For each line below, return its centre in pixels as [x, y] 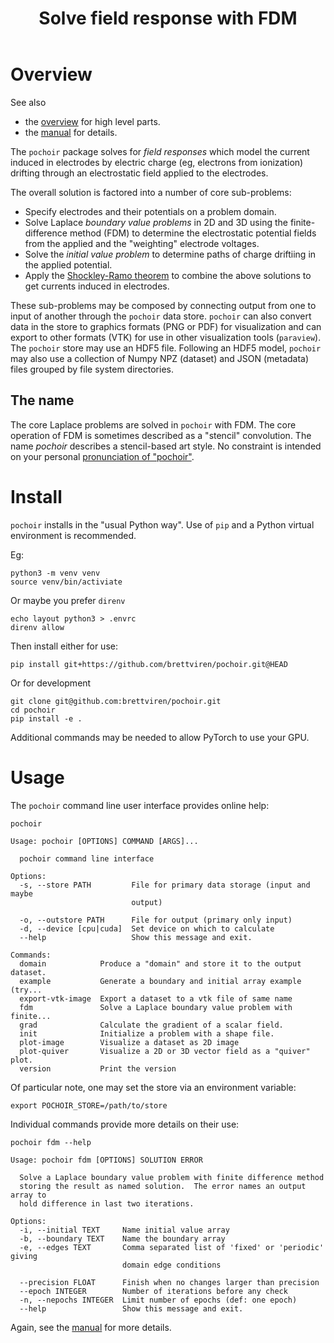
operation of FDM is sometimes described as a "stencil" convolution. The [161, 435]
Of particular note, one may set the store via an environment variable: [153, 1087]
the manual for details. [71, 132]
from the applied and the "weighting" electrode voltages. [142, 243]
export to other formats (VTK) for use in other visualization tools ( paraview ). [166, 337]
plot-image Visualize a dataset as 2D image [129, 1042]
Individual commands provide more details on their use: [125, 1124]
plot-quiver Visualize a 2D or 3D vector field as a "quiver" [165, 1051]
